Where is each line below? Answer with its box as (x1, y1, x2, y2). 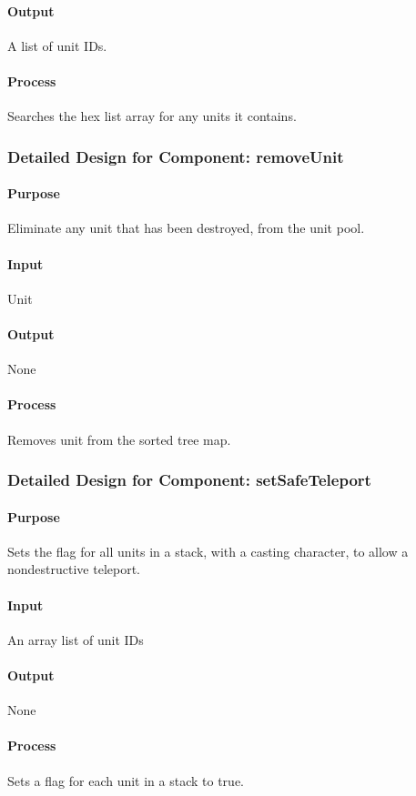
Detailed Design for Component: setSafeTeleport (7, 469, 371, 491)
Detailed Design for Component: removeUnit (7, 145, 344, 167)
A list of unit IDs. (7, 35, 107, 55)
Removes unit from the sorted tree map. (7, 429, 231, 448)
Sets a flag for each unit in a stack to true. (7, 771, 244, 790)
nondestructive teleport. (7, 559, 141, 579)
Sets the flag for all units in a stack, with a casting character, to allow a (7, 541, 409, 560)
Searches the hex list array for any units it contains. (7, 106, 297, 126)
